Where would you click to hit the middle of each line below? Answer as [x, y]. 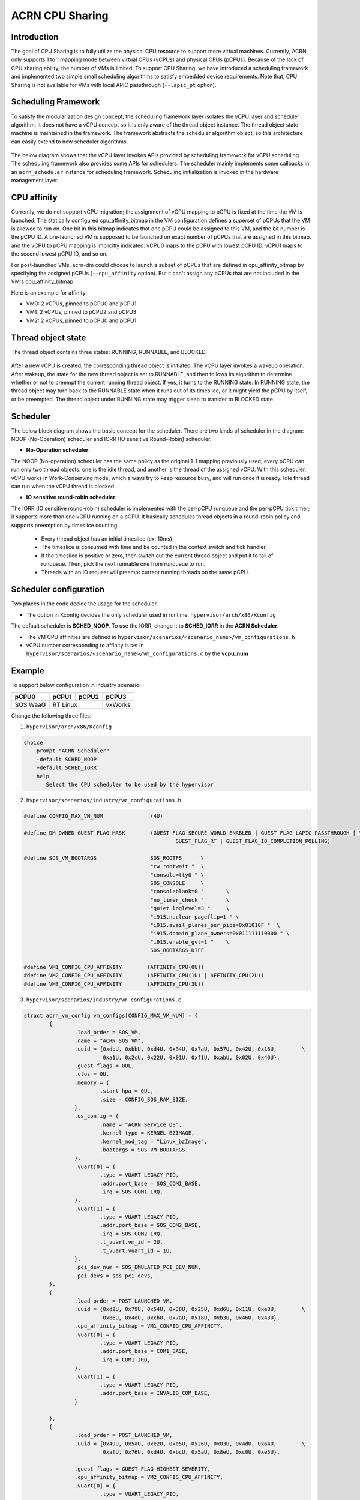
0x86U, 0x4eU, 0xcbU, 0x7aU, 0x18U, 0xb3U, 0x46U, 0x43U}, [191, 1318]
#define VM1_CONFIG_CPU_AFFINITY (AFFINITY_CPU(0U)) [114, 967]
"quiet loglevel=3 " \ [190, 908]
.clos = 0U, [92, 1074]
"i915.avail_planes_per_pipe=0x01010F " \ [215, 925]
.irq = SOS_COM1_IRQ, [131, 1192]
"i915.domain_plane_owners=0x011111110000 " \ [220, 934]
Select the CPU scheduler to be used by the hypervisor [130, 784]
